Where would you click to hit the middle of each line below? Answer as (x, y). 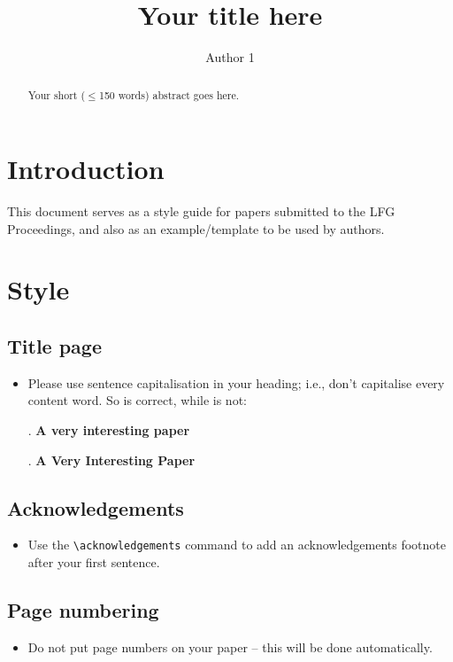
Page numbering (83, 610)
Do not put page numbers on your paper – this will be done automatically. (230, 646)
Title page (54, 346)
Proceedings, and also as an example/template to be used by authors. (196, 228)
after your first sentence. (94, 562)
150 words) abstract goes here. (169, 94)
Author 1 (230, 57)
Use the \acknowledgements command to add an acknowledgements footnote (237, 545)
